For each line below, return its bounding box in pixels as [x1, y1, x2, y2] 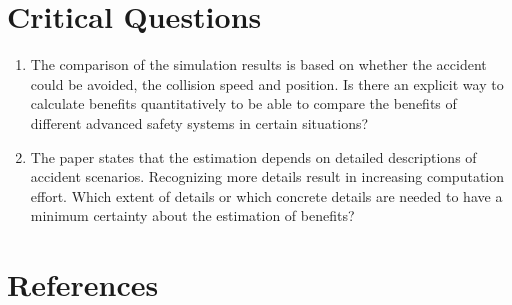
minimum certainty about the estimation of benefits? [30, 205, 355, 226]
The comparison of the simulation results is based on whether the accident [30, 54, 487, 75]
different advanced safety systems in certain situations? [30, 112, 369, 133]
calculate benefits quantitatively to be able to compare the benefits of [30, 93, 457, 114]
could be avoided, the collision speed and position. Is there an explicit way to [30, 73, 504, 94]
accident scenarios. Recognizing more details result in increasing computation [30, 166, 505, 187]
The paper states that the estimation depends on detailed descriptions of [30, 146, 477, 167]
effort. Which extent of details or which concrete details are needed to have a [30, 185, 503, 206]
